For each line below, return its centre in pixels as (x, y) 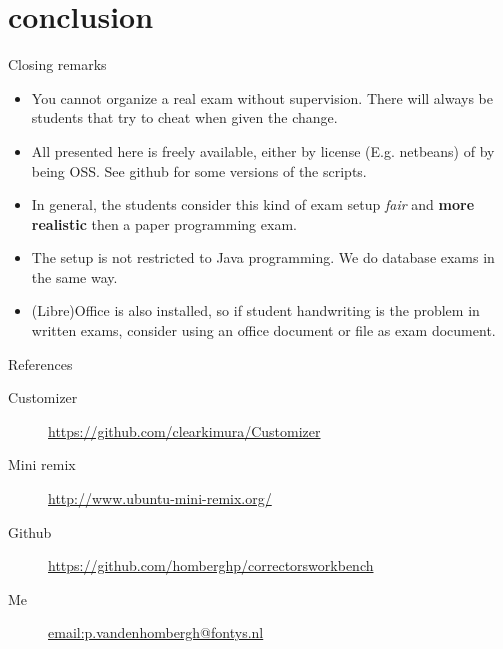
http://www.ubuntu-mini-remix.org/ (160, 498)
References (40, 363)
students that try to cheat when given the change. (184, 117)
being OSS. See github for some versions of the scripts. (199, 170)
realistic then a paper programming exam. (164, 223)
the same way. (74, 276)
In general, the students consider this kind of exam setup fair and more (253, 204)
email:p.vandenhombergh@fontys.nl (156, 632)
